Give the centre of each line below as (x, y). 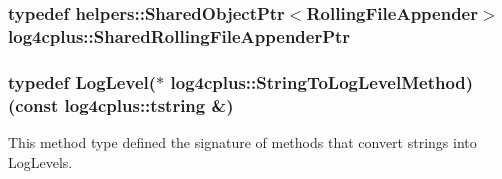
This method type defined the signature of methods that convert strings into (242, 141)
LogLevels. (40, 161)
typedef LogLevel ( (82, 81)
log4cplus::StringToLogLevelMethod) (322, 81)
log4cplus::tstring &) (149, 104)
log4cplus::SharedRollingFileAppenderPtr (179, 35)
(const (33, 104)
